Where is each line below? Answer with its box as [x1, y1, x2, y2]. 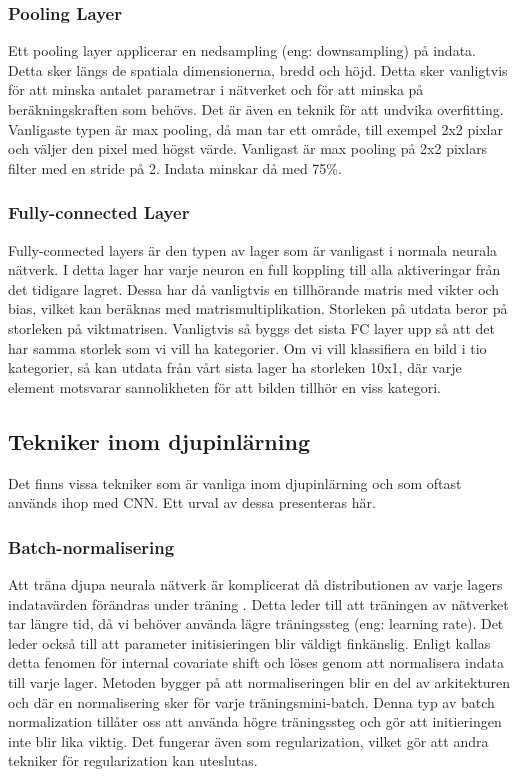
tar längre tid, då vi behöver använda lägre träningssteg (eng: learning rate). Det [8, 613, 504, 634]
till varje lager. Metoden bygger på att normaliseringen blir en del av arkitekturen [8, 671, 511, 692]
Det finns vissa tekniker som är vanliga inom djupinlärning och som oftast [8, 472, 462, 493]
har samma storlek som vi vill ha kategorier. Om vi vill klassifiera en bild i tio [8, 337, 487, 358]
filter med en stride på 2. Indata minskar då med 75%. [8, 157, 342, 178]
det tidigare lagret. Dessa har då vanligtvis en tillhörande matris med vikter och [8, 278, 500, 299]
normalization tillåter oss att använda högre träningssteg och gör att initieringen [8, 711, 502, 732]
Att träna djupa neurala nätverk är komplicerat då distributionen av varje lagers [8, 573, 503, 594]
